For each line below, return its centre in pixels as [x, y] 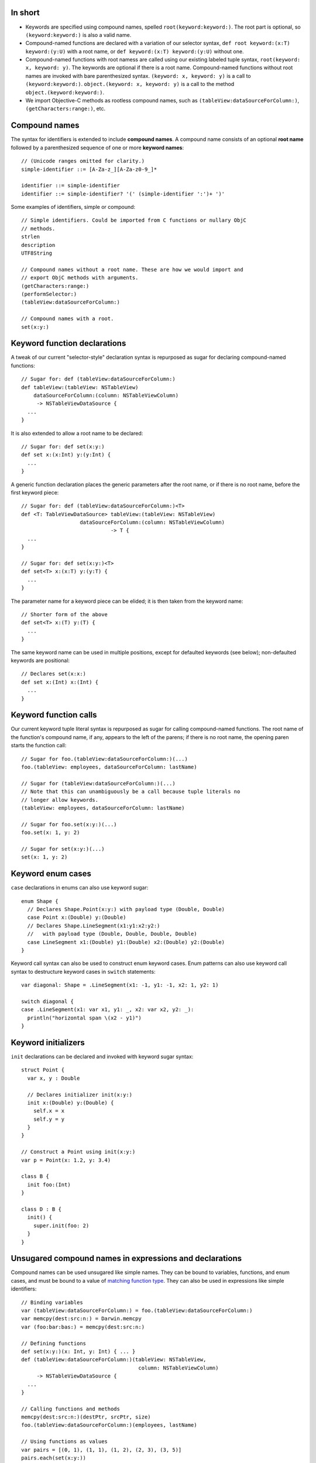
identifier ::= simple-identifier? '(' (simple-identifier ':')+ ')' [123, 194]
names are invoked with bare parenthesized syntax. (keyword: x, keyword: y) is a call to [138, 75]
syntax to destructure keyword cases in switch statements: [83, 971]
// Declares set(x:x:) [54, 674]
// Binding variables [52, 1302]
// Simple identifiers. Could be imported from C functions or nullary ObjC [134, 220]
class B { [35, 1177]
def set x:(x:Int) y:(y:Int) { [66, 455]
